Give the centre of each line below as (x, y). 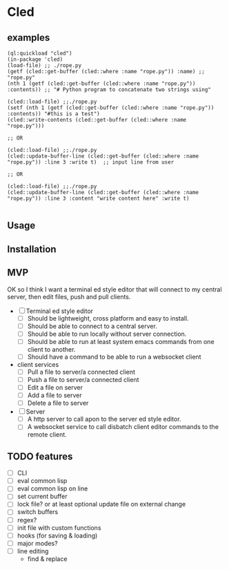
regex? (27, 520)
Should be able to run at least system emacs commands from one (121, 341)
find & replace (47, 559)
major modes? (37, 543)
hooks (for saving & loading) (57, 535)
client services (38, 364)
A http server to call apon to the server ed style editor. (104, 419)
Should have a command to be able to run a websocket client (114, 357)
